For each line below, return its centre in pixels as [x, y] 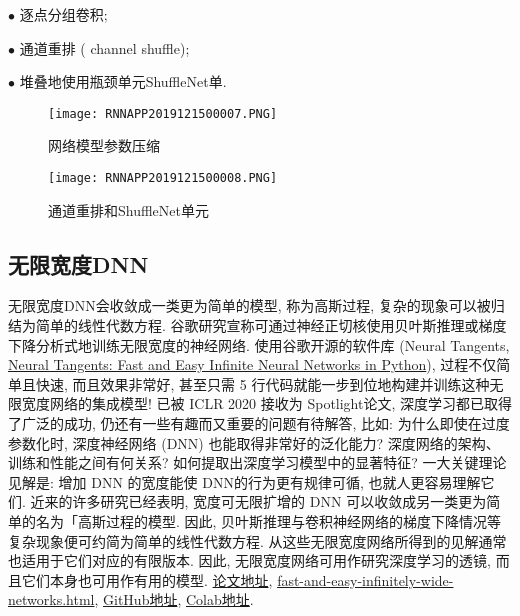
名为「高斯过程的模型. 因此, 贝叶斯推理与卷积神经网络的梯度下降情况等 [268, 521]
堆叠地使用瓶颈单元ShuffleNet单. [123, 81]
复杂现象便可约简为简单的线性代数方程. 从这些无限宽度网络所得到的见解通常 [257, 540]
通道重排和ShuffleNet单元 [128, 209]
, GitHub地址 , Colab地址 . [174, 599]
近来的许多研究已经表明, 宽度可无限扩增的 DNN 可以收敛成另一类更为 [258, 501]
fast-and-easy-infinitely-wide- [365, 579]
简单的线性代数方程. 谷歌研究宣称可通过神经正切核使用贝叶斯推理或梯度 [271, 325]
